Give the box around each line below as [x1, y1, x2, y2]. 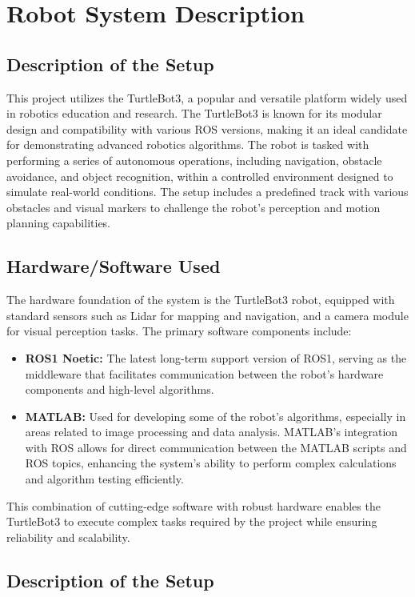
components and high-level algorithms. [25, 381, 214, 398]
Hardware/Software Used [6, 254, 221, 278]
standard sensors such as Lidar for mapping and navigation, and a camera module [6, 307, 409, 323]
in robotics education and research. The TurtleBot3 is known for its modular [6, 105, 382, 122]
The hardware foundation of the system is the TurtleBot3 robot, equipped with [6, 291, 395, 308]
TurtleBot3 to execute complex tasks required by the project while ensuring [6, 513, 377, 530]
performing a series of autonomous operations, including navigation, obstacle [6, 151, 382, 168]
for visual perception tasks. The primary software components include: [6, 323, 352, 339]
